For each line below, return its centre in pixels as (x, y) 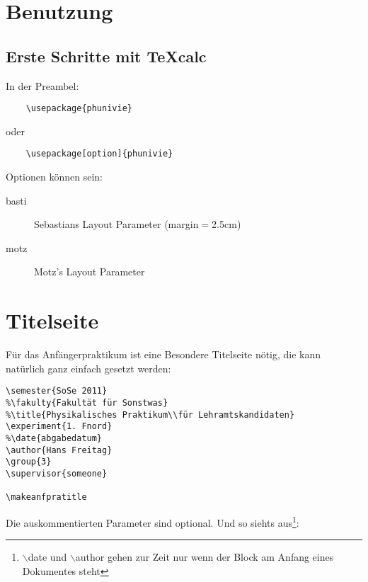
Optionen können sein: (54, 177)
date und (47, 557)
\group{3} (29, 462)
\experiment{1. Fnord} (59, 427)
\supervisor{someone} (57, 473)
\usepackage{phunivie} (79, 109)
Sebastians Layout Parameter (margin (116, 224)
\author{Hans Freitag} (59, 450)
